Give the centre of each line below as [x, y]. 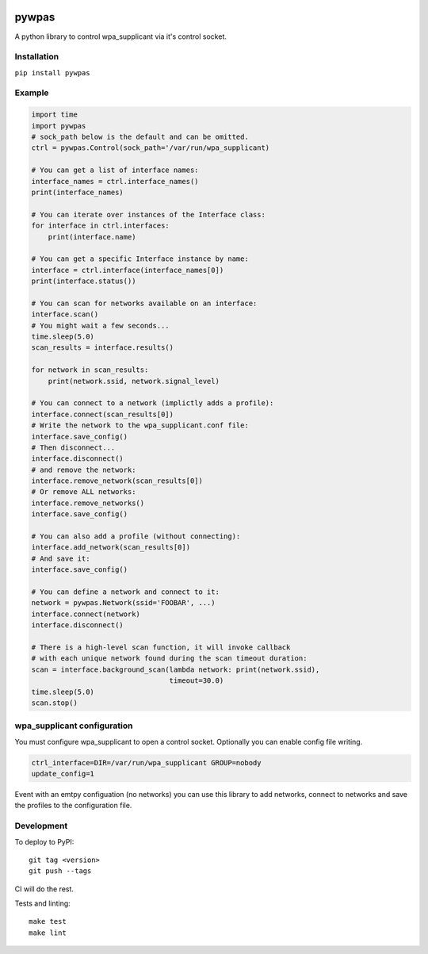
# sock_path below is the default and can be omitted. [140, 136]
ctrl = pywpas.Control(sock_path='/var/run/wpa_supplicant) [151, 148]
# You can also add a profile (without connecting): [136, 536]
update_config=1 [63, 774]
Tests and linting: [42, 903]
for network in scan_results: [90, 370]
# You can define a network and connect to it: [125, 592]
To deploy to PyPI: [44, 841]
